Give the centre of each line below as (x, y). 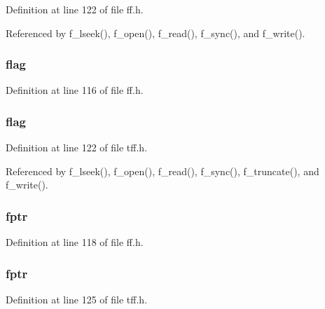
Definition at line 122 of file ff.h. (75, 9)
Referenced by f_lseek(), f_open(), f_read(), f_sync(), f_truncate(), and (162, 171)
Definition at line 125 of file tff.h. (77, 300)
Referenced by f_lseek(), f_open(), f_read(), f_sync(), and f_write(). (155, 33)
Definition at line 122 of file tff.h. (77, 147)
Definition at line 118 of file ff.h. (75, 242)
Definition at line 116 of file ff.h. (75, 90)
